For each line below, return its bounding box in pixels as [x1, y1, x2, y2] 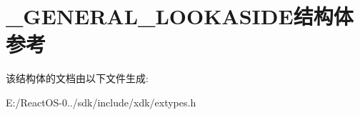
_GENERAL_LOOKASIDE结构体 [6, 1, 354, 31]
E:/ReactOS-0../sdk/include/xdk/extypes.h [6, 94, 196, 109]
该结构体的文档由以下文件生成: [6, 71, 149, 86]
